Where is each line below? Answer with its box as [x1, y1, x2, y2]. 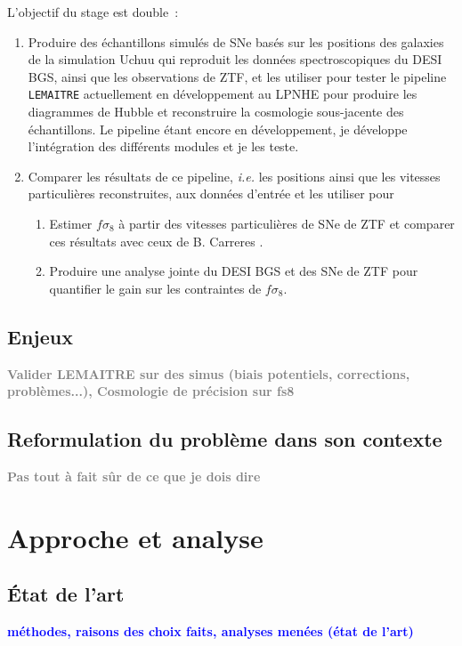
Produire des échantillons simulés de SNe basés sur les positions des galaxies [28, 32, 444, 51]
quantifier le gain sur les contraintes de [49, 279, 262, 297]
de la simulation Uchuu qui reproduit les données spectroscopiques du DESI [28, 50, 442, 69]
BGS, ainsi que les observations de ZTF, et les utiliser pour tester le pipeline [28, 67, 447, 85]
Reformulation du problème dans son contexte [7, 425, 442, 453]
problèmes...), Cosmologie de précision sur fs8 [7, 382, 295, 400]
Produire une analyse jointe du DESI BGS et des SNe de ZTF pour [49, 262, 418, 280]
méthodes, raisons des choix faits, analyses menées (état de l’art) [7, 622, 414, 641]
